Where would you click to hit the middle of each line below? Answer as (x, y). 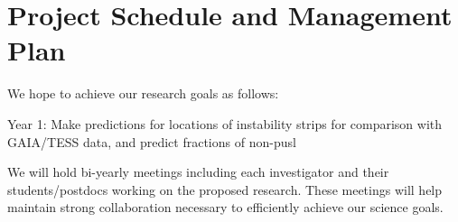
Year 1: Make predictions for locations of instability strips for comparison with (225, 123)
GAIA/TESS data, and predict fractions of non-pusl (152, 141)
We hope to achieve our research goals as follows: (143, 93)
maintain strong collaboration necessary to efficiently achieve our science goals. (225, 207)
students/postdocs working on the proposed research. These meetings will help (225, 189)
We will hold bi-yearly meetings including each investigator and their (198, 172)
